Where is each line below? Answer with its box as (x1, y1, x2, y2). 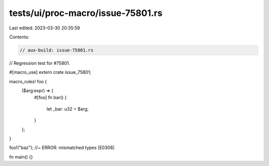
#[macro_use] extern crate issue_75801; (9, 69, 92, 75)
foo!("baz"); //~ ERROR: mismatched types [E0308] (9, 145, 115, 151)
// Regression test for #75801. (9, 60, 70, 66)
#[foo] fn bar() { (34, 95, 67, 101)
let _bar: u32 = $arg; (46, 106, 89, 112)
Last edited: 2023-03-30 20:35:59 (9, 25, 80, 31)
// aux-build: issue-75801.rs (19, 47, 94, 53)
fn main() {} (9, 154, 33, 160)
